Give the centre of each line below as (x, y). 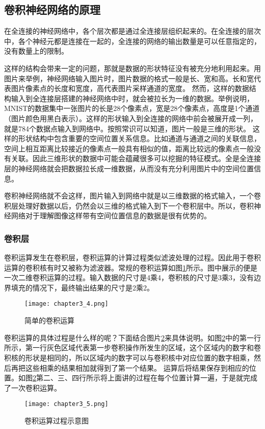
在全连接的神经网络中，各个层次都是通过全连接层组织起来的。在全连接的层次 (132, 31)
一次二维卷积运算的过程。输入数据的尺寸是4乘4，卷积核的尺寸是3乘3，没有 (129, 277)
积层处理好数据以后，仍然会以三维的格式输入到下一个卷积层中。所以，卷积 (129, 205)
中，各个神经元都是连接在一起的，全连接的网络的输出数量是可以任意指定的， (132, 41)
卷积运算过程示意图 (57, 420)
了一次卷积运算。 (33, 387)
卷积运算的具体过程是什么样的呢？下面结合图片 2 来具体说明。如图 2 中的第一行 (132, 337)
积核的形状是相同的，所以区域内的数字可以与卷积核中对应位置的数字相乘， (129, 357)
